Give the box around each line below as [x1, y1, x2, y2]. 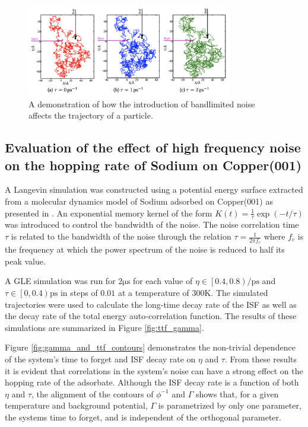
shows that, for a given [195, 387, 279, 400]
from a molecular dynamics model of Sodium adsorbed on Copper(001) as [5, 195, 273, 207]
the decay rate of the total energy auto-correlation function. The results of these [5, 310, 297, 322]
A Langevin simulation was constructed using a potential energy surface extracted [5, 183, 303, 196]
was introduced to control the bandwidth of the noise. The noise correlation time [5, 218, 299, 231]
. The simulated [211, 286, 268, 299]
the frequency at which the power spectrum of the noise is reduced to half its [5, 243, 285, 256]
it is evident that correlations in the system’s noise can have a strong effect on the [5, 364, 303, 377]
